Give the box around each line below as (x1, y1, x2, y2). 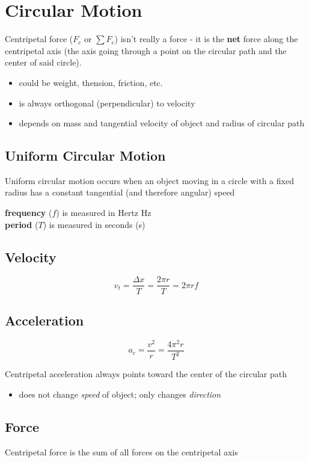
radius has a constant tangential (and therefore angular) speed (5, 186, 235, 199)
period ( (5, 218, 38, 230)
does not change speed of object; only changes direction (19, 387, 221, 400)
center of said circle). (5, 56, 82, 69)
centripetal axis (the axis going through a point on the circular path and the (5, 44, 287, 57)
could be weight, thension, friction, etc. (19, 76, 163, 88)
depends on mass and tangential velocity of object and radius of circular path (19, 117, 305, 129)
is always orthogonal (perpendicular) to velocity (19, 96, 195, 109)
